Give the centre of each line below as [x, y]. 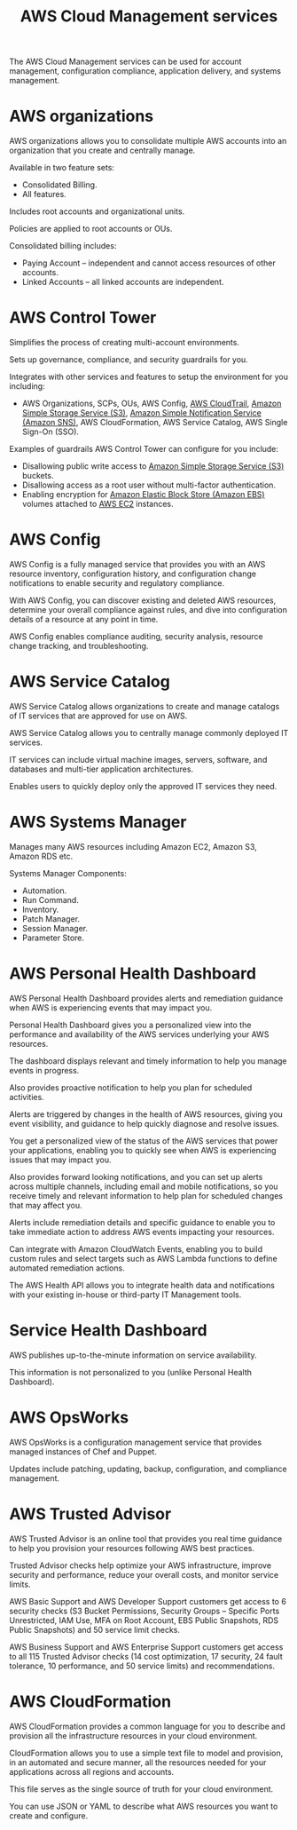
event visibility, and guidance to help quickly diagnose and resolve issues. [144, 1123]
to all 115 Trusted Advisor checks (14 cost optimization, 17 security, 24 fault [146, 1656]
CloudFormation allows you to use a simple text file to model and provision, [146, 1753]
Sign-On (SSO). [51, 432]
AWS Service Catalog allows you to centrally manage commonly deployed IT [149, 733]
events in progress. [44, 1070]
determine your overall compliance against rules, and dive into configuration [148, 610]
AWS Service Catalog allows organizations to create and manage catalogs [145, 706]
